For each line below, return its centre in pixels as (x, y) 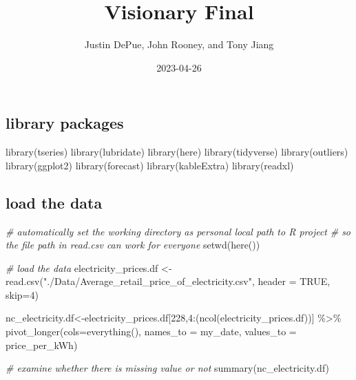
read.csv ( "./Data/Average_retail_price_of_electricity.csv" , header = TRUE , (168, 281)
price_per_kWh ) (42, 345)
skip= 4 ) (22, 294)
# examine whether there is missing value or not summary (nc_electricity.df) (168, 368)
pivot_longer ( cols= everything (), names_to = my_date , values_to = (151, 331)
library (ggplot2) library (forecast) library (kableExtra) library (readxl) (150, 165)
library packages (65, 123)
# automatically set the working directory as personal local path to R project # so (178, 231)
